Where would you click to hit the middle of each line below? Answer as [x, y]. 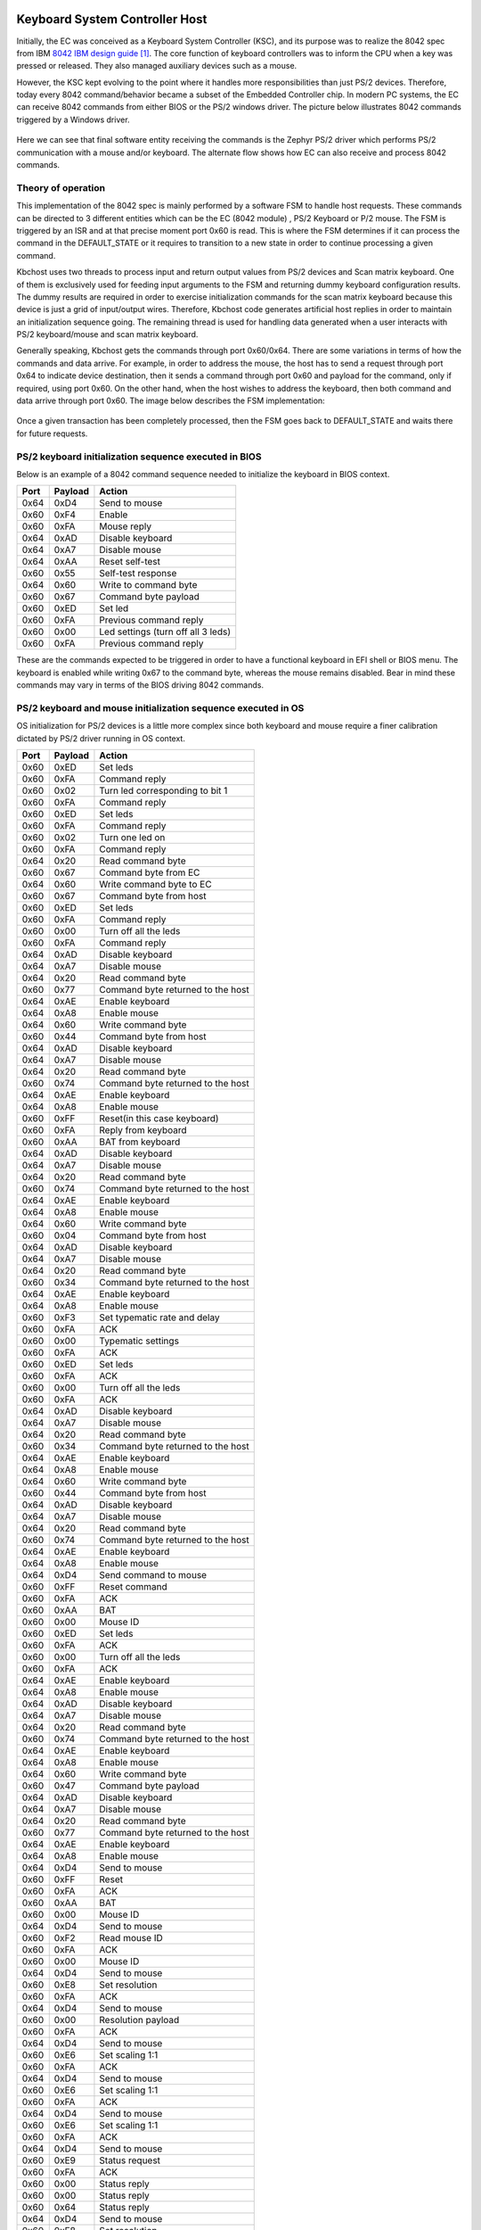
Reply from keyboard [143, 1130]
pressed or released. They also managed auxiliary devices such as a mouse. [157, 66]
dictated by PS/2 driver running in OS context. [101, 738]
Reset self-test [130, 562]
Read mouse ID [131, 1938]
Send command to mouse [153, 1575]
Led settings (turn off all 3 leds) [165, 632]
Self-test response [138, 574]
